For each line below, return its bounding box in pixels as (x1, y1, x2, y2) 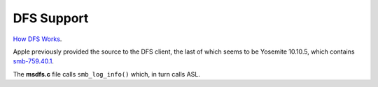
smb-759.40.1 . (13, 57, 54, 65)
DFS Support (13, 10, 89, 26)
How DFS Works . (13, 35, 62, 43)
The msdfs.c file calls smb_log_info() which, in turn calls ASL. (13, 70, 201, 78)
